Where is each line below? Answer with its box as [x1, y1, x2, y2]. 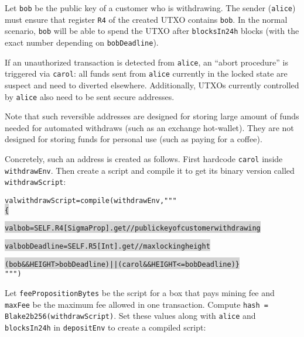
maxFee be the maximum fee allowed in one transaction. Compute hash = [5, 298, 268, 310]
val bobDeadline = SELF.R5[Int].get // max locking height [5, 242, 210, 250]
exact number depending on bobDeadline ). [5, 36, 159, 48]
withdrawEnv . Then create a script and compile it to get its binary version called [5, 164, 295, 176]
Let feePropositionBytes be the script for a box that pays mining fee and [5, 286, 275, 298]
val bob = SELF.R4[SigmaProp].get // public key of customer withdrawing [5, 224, 261, 233]
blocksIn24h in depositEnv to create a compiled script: [5, 321, 206, 333]
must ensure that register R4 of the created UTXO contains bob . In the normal [5, 13, 288, 25]
